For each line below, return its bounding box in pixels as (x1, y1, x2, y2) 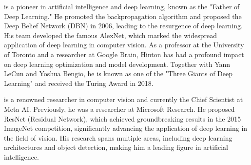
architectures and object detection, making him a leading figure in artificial (4, 142, 228, 152)
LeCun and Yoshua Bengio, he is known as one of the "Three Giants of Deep (4, 68, 233, 79)
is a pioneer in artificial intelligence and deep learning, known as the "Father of (4, 1, 240, 11)
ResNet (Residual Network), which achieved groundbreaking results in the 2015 (4, 113, 241, 124)
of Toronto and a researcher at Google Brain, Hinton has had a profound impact (4, 49, 244, 59)
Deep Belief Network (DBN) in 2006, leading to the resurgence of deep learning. (4, 21, 243, 31)
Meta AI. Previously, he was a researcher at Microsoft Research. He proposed (4, 103, 235, 114)
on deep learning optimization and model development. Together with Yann (4, 59, 231, 69)
